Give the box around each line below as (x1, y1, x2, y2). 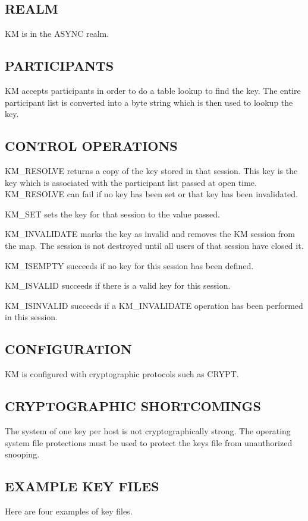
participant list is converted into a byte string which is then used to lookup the (5, 96, 293, 108)
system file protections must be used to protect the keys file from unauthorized (5, 436, 293, 449)
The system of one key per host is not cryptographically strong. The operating (5, 424, 291, 437)
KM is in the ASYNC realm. (5, 27, 109, 40)
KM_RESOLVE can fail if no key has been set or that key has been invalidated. (5, 188, 298, 200)
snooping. (5, 448, 40, 460)
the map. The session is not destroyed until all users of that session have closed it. (5, 239, 304, 251)
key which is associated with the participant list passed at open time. (5, 176, 257, 188)
